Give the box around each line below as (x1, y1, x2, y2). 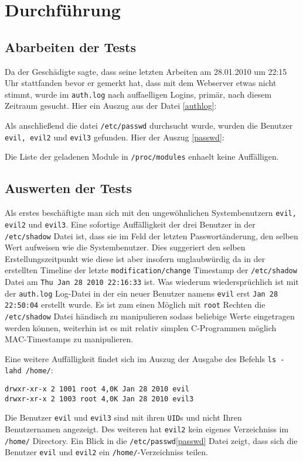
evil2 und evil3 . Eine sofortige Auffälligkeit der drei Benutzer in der (5, 218, 256, 230)
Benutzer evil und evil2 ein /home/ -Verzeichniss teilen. (5, 446, 208, 458)
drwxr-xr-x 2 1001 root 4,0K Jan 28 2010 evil (5, 385, 189, 394)
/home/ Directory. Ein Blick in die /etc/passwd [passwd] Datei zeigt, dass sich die (5, 434, 298, 446)
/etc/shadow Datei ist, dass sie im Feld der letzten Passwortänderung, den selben (5, 229, 298, 242)
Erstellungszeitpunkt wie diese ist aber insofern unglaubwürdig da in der (5, 252, 265, 264)
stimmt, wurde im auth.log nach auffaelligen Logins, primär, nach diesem (5, 88, 272, 100)
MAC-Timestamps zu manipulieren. (5, 333, 134, 345)
